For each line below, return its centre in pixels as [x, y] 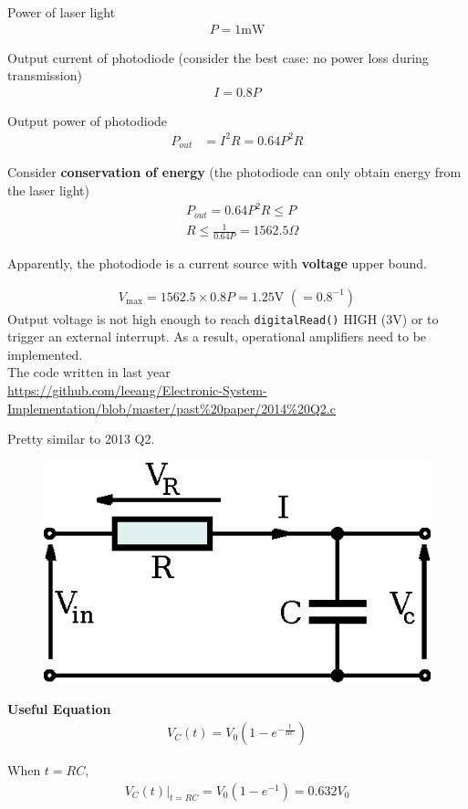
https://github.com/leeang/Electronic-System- [137, 390]
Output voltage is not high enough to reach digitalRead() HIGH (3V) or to [223, 318]
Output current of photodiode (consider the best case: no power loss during [218, 57]
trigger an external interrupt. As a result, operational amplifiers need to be [217, 336]
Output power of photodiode [88, 120]
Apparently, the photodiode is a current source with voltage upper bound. [218, 263]
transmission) [45, 75]
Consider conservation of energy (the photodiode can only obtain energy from [234, 172]
